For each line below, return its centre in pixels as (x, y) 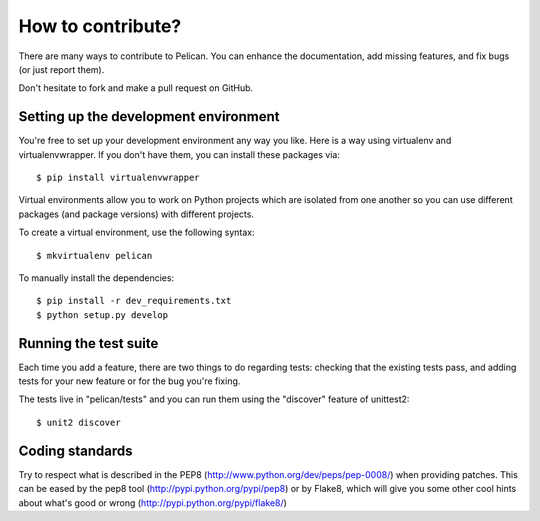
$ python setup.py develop (102, 314)
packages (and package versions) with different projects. (136, 214)
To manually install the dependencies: (96, 277)
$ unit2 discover (78, 422)
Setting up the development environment (149, 116)
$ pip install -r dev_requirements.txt (134, 301)
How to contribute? (100, 26)
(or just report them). (61, 69)
